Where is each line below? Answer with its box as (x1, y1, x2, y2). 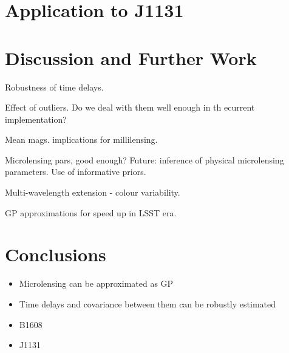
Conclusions (5, 242, 106, 267)
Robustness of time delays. (5, 80, 104, 93)
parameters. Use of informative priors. (5, 165, 146, 178)
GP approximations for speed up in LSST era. (5, 206, 177, 219)
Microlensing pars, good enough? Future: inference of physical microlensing (5, 153, 284, 166)
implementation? (5, 112, 67, 125)
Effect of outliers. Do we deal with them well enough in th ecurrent (5, 101, 255, 114)
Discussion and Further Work (5, 45, 257, 70)
